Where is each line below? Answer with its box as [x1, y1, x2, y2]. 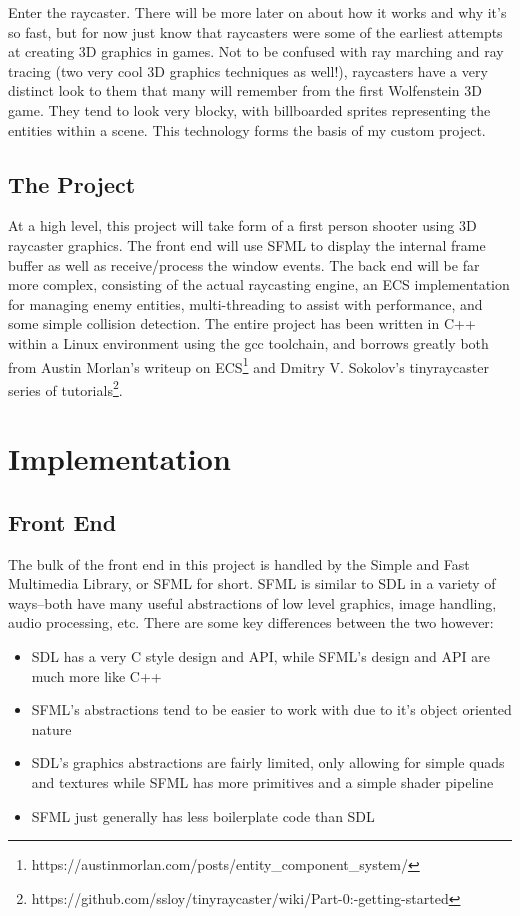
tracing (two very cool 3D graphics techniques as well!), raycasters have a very [8, 60, 488, 81]
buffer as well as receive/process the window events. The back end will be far [8, 254, 480, 275]
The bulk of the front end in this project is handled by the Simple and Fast [8, 553, 470, 574]
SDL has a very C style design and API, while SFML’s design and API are [31, 645, 490, 666]
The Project [8, 168, 136, 199]
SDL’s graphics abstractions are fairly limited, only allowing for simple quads [31, 752, 505, 773]
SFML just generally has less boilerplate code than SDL [31, 805, 375, 826]
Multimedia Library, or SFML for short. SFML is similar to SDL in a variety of [8, 573, 496, 594]
